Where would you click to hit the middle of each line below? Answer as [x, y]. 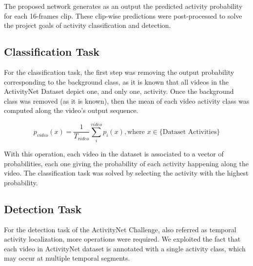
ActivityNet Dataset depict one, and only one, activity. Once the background [119, 91]
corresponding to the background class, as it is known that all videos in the [117, 81]
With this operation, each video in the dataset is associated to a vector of [114, 154]
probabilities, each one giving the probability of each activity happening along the [126, 163]
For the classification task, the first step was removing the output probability [119, 72]
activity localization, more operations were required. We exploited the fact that [122, 239]
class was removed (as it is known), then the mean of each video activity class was [127, 100]
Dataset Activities [190, 132]
